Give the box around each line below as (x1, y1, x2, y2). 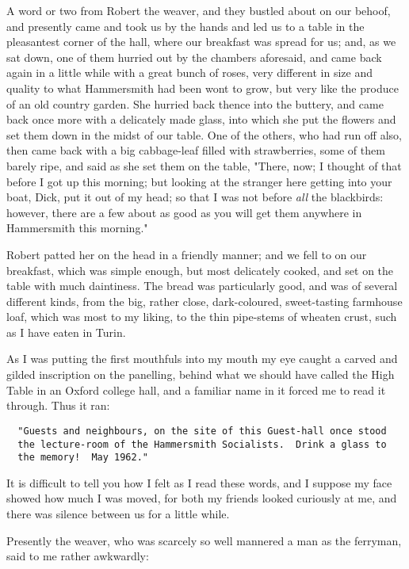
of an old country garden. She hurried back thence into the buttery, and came (6, 95, 384, 112)
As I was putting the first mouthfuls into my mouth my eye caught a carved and (6, 350, 398, 367)
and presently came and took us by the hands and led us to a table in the (6, 17, 365, 34)
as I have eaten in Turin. (6, 323, 126, 340)
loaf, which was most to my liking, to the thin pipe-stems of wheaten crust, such (6, 308, 397, 325)
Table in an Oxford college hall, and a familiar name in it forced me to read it (6, 381, 386, 398)
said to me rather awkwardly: (6, 548, 149, 564)
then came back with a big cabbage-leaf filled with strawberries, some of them (6, 142, 385, 158)
